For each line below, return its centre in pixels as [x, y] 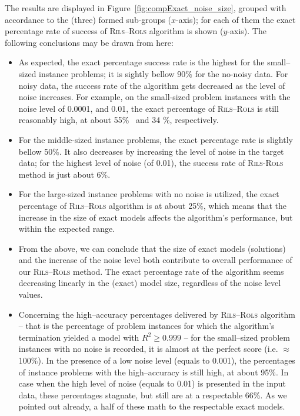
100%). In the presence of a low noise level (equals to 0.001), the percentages [157, 360]
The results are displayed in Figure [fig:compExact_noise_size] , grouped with [146, 8]
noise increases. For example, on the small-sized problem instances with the [154, 97]
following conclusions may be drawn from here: [89, 42]
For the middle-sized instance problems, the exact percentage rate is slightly [156, 139]
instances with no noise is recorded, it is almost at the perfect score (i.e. [148, 349]
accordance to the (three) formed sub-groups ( [88, 19]
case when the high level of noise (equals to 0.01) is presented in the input [152, 383]
